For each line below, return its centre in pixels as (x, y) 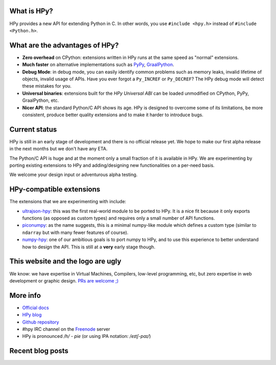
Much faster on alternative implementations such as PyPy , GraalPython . (98, 65)
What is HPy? (31, 11)
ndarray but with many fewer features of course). (75, 232)
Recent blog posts (39, 351)
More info (25, 295)
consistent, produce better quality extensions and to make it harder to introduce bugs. (113, 115)
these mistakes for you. (47, 86)
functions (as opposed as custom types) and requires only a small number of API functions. (119, 218)
